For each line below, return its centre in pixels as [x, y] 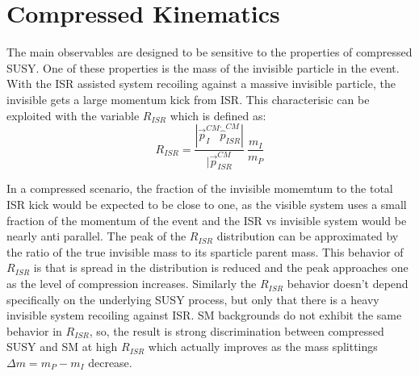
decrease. [110, 363]
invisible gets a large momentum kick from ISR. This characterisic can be [188, 99]
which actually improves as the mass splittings [263, 347]
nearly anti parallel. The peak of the [96, 236]
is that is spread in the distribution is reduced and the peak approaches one [221, 267]
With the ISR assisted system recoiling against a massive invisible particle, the [201, 84]
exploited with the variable [73, 115]
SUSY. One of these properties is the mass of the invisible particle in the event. [203, 67]
